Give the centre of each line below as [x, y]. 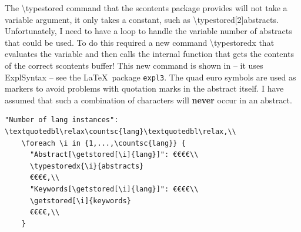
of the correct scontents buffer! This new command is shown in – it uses [134, 65]
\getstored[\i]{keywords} [80, 201]
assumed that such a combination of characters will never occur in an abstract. [148, 100]
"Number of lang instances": [62, 120]
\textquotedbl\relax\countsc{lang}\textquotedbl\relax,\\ [121, 132]
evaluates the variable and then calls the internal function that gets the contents [149, 54]
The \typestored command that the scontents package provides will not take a [146, 8]
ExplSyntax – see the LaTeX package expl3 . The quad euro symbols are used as [150, 77]
